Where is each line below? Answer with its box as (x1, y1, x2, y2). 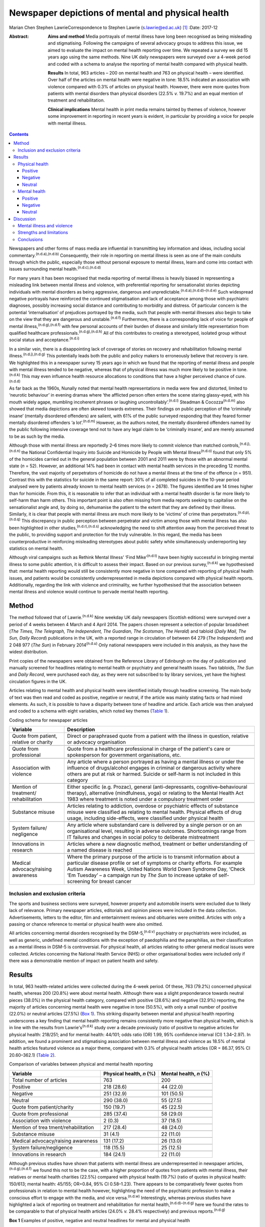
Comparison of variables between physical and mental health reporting (9, 1061, 153, 1067)
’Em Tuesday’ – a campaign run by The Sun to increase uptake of (67, 872, 217, 879)
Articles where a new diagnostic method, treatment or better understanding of (67, 841, 248, 848)
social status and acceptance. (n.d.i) (9, 336, 79, 343)
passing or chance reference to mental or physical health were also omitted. (9, 921, 163, 927)
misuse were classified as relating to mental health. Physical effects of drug (67, 809, 242, 816)
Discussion (13, 216, 36, 222)
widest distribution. (9, 649, 48, 655)
